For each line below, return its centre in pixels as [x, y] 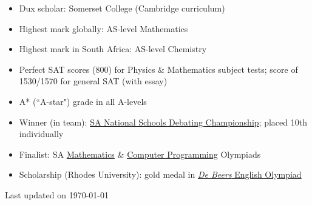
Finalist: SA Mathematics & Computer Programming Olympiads [140, 154]
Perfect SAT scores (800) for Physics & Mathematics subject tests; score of [158, 69]
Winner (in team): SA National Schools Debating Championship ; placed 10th [163, 122]
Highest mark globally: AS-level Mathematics [103, 28]
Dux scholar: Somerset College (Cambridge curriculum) [122, 8]
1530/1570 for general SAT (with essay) [93, 81]
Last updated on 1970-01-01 [57, 194]
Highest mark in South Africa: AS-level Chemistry [113, 49]
